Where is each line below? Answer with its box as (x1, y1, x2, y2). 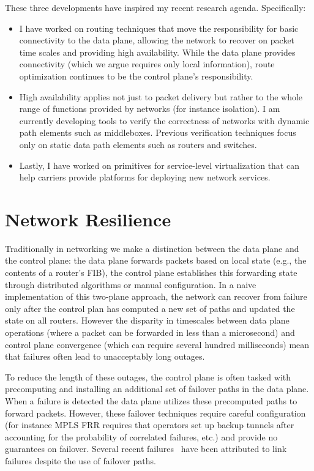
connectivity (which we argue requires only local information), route (19, 57, 275, 70)
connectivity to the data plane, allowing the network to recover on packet (19, 34, 295, 46)
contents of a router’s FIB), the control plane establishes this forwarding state (5, 266, 297, 279)
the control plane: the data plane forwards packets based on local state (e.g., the (5, 254, 307, 267)
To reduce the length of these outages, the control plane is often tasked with (5, 370, 291, 383)
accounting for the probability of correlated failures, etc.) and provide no (5, 430, 278, 443)
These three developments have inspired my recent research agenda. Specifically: (5, 1, 306, 13)
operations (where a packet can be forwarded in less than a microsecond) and (5, 326, 295, 338)
